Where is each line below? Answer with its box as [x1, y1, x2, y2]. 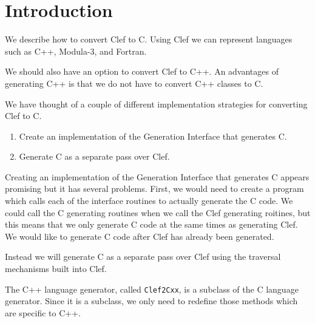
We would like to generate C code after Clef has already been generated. [5, 229, 274, 242]
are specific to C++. [5, 306, 81, 319]
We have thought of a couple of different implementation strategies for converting [5, 97, 308, 110]
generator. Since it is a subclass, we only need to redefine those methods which [5, 294, 298, 307]
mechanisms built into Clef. [5, 262, 107, 275]
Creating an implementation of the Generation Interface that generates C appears [5, 170, 310, 183]
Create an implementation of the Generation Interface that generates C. [19, 129, 287, 142]
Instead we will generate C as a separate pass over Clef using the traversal [5, 250, 281, 263]
